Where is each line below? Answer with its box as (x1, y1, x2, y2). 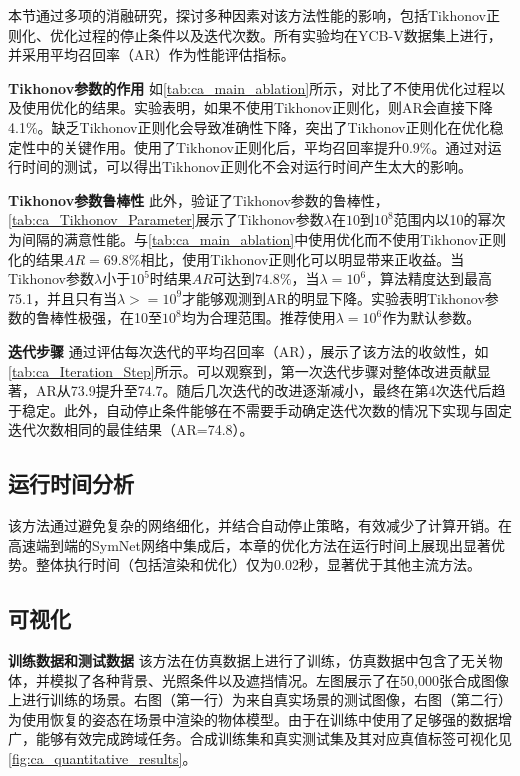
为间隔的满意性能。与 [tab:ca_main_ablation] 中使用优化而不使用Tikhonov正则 (8, 228, 507, 249)
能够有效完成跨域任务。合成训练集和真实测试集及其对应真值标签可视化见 (35, 728, 512, 749)
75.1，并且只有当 (8, 287, 117, 308)
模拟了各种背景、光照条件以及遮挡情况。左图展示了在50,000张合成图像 (49, 669, 509, 690)
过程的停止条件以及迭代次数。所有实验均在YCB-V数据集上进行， (77, 24, 502, 45)
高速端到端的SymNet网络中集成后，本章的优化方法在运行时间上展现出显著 (8, 534, 491, 555)
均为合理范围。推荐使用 (181, 307, 336, 328)
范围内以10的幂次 (393, 209, 506, 230)
